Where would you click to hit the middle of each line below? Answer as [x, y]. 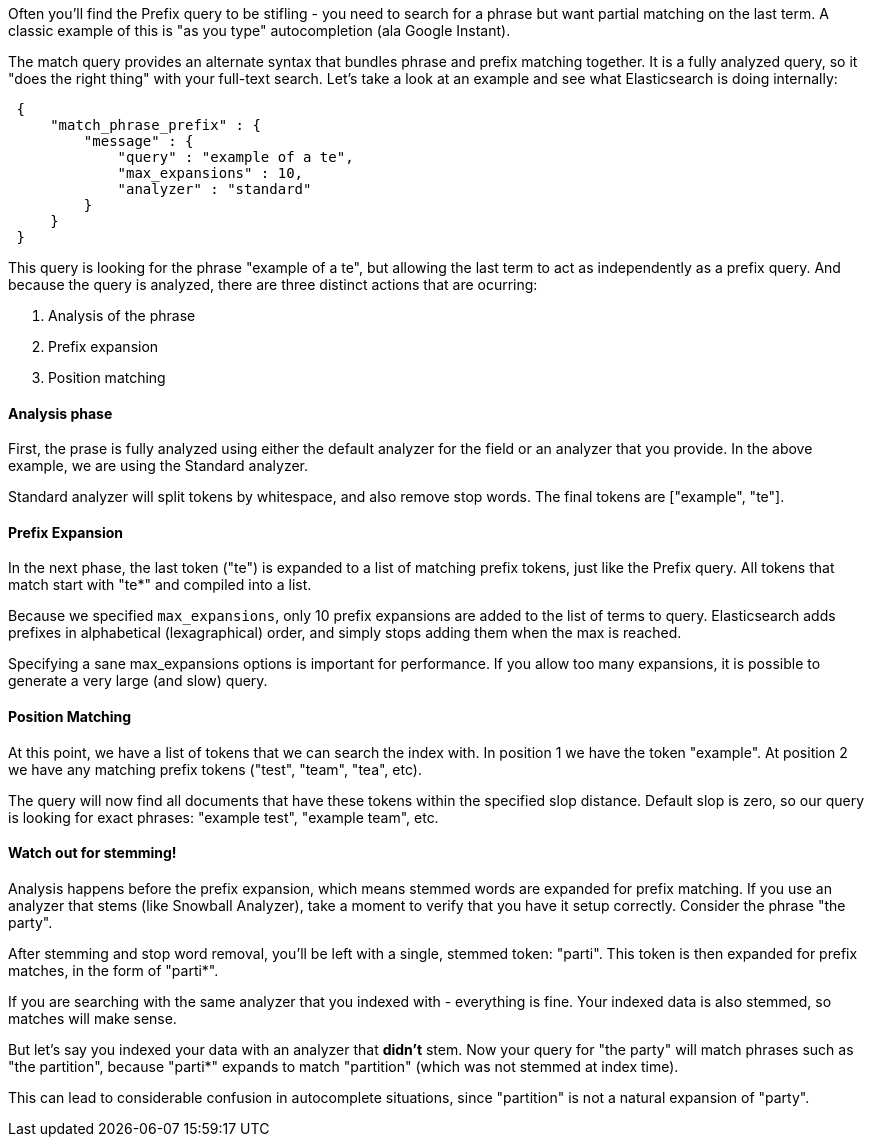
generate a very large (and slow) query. [138, 681]
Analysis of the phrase [122, 315]
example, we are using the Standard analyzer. [158, 466]
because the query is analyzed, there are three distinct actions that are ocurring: [273, 284]
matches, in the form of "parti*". [113, 970]
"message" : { [138, 141]
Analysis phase [60, 413]
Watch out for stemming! [92, 853]
